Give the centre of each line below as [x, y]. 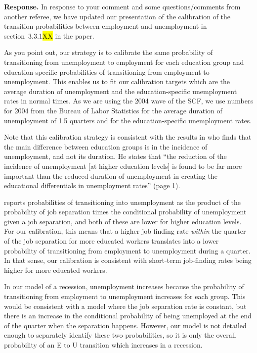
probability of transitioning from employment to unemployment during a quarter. [127, 250]
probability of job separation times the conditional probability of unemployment [125, 212]
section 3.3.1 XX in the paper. [49, 35]
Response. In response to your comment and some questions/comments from [122, 6]
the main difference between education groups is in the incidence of [106, 146]
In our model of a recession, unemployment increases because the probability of [124, 286]
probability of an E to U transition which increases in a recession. [103, 345]
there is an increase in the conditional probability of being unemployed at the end [128, 316]
